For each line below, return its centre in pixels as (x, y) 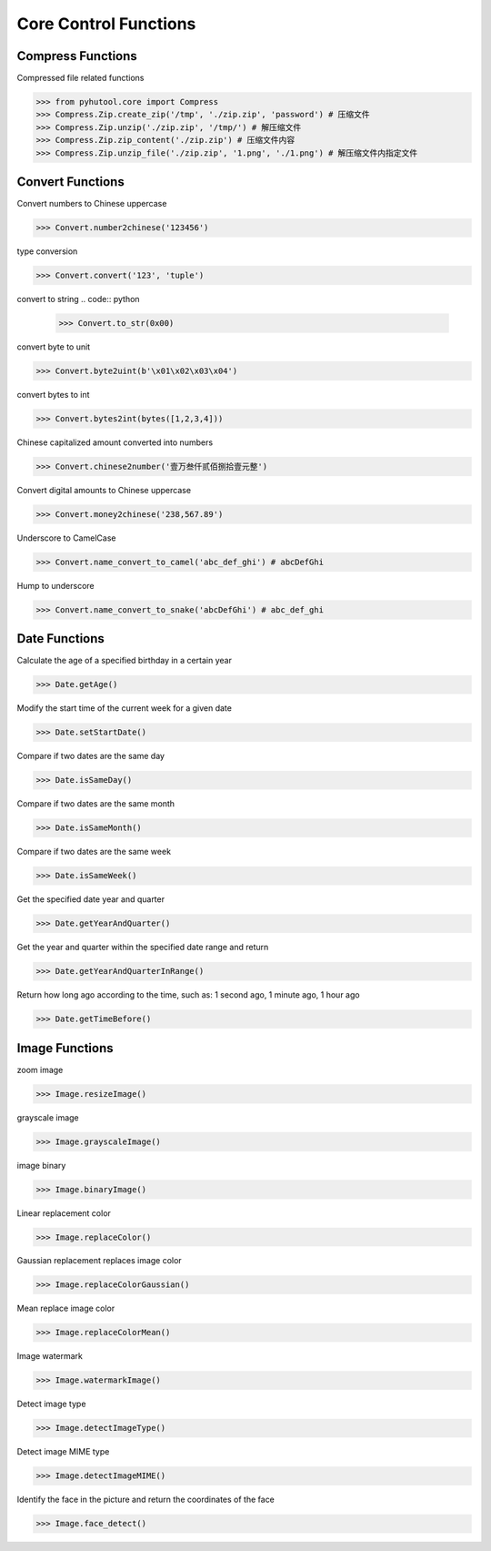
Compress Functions (77, 56)
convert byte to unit (54, 347)
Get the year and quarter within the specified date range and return (143, 948)
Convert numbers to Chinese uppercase (92, 204)
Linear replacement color (64, 1213)
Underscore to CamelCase (66, 538)
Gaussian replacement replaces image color (99, 1261)
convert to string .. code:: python (78, 299)
